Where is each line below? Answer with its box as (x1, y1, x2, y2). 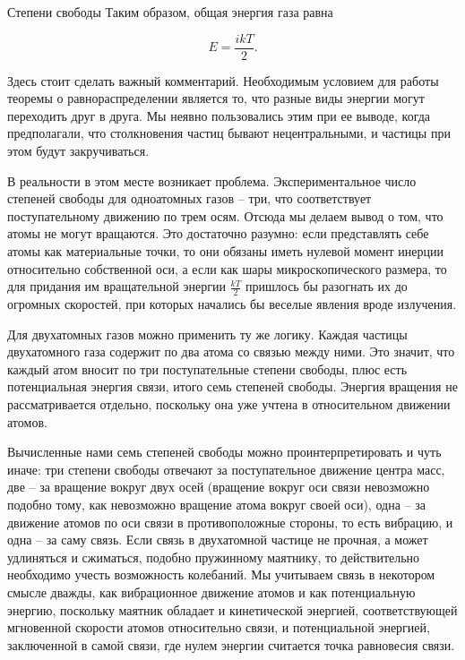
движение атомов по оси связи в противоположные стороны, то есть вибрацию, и (7, 512, 453, 531)
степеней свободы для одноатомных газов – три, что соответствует (7, 189, 372, 208)
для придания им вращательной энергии (7, 277, 226, 296)
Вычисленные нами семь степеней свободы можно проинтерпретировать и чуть (7, 442, 442, 461)
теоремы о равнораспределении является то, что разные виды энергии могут (7, 89, 425, 107)
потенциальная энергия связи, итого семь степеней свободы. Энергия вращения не (7, 377, 458, 396)
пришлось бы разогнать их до (245, 277, 408, 296)
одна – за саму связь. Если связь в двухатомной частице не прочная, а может (7, 530, 428, 549)
